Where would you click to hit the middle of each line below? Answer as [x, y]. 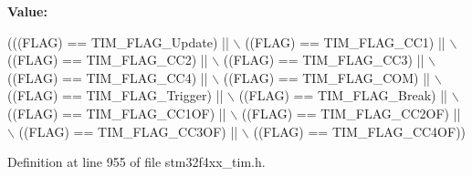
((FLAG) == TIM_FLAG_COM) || [326, 77]
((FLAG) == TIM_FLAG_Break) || [343, 95]
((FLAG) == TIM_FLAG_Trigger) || [115, 95]
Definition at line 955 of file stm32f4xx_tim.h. [136, 162]
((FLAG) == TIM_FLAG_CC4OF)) [360, 131]
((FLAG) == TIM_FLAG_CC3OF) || [128, 131]
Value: [27, 11]
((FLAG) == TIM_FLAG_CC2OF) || [351, 113]
